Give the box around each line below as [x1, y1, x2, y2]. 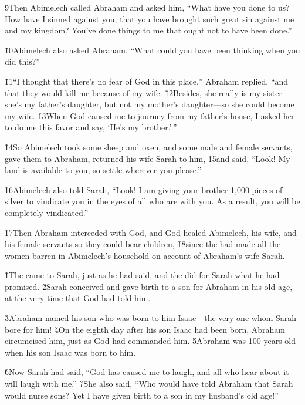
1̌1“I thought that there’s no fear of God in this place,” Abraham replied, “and [5, 75, 289, 87]
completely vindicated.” [5, 206, 89, 218]
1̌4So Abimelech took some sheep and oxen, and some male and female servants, [5, 140, 293, 153]
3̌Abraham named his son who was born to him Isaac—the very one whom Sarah [5, 312, 297, 324]
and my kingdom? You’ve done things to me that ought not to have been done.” [5, 24, 292, 36]
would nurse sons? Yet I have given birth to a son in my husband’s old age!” [5, 389, 279, 401]
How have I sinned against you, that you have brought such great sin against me [5, 12, 294, 25]
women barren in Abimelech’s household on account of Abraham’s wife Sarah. [5, 249, 285, 261]
